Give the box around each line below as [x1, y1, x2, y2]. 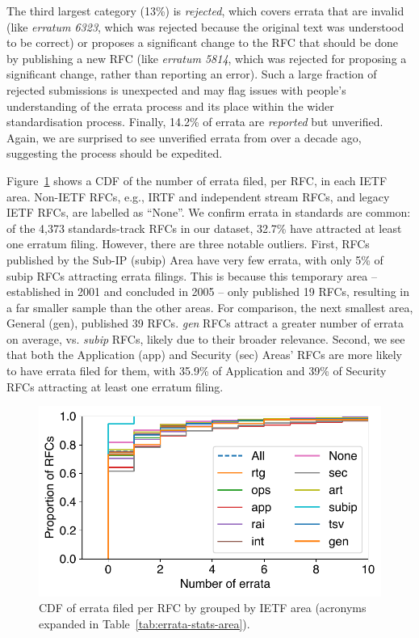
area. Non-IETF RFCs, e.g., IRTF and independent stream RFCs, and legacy [6, 188, 390, 205]
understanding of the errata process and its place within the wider [6, 97, 334, 114]
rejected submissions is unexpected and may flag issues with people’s [6, 81, 346, 98]
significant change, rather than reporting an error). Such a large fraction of [6, 65, 377, 82]
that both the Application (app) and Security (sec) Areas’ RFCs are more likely [6, 346, 402, 363]
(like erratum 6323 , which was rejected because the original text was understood [6, 18, 404, 35]
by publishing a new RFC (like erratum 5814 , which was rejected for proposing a [6, 49, 407, 66]
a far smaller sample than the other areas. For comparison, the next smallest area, [6, 298, 413, 315]
